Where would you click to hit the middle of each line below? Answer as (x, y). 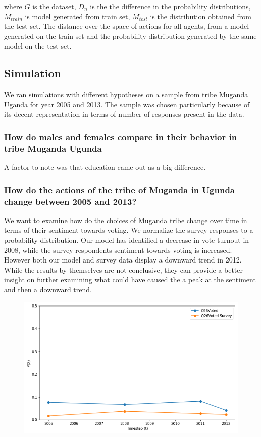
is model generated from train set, (77, 16)
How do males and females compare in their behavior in (121, 136)
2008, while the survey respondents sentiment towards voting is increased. (118, 250)
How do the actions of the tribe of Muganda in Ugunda (119, 189)
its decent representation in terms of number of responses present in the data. (124, 114)
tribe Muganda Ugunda (53, 148)
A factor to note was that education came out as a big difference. (105, 167)
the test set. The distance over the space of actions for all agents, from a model (127, 26)
